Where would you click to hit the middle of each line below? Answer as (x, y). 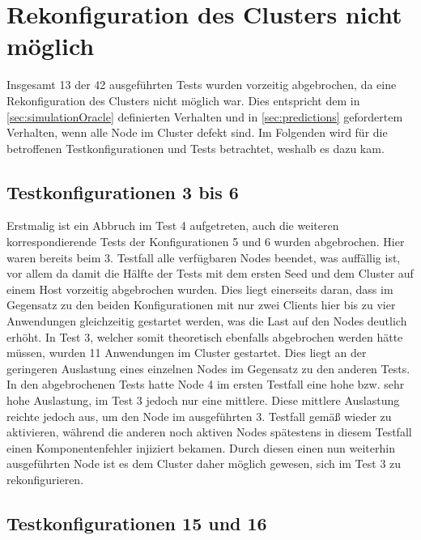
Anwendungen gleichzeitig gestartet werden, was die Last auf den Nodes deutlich (207, 321)
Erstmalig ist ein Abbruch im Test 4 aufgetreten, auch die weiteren (173, 225)
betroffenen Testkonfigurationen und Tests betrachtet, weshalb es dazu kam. (196, 148)
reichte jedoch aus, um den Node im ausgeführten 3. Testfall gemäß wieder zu (199, 416)
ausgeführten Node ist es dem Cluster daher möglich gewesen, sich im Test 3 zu (204, 463)
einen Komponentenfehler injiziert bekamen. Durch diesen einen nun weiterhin (201, 447)
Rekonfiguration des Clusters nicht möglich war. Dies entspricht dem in (183, 100)
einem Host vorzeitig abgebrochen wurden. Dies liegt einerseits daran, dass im (200, 289)
